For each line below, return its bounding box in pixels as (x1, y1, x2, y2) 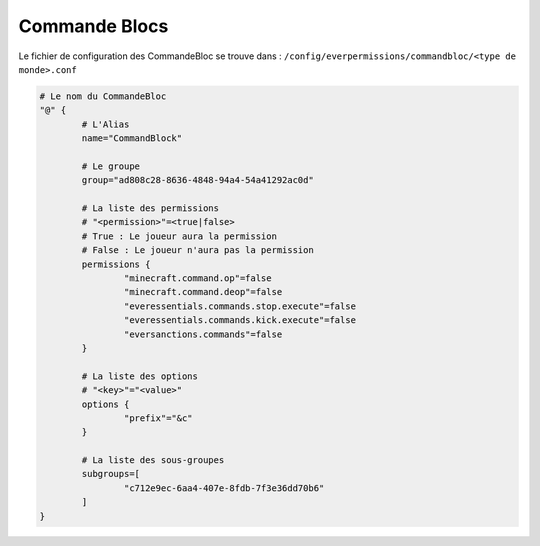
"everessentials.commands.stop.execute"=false (123, 300, 357, 312)
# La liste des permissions (81, 203, 220, 214)
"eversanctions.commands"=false (123, 328, 283, 340)
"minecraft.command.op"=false (123, 273, 272, 284)
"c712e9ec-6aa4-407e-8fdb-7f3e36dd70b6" (123, 482, 325, 494)
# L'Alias (81, 118, 130, 130)
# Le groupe (81, 160, 140, 172)
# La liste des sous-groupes (81, 455, 225, 466)
